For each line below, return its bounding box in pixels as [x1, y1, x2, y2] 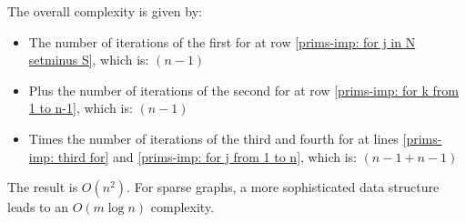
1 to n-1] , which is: [28, 98, 133, 117]
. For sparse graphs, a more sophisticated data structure [127, 177, 440, 197]
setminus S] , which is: [28, 50, 149, 69]
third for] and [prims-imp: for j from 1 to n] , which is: [57, 147, 357, 166]
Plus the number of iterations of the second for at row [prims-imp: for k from [28, 80, 459, 99]
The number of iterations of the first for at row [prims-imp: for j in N [28, 32, 416, 51]
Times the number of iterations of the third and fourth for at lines [28, 128, 399, 147]
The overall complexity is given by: [7, 2, 202, 20]
